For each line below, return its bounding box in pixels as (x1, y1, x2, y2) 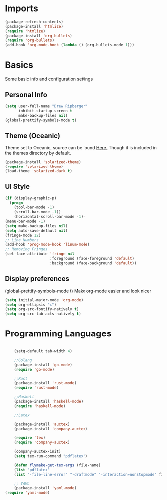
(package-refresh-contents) (5, 19, 64, 24)
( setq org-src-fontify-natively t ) (5, 307, 79, 312)
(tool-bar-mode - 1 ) (14, 205, 55, 210)
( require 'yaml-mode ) (5, 490, 50, 495)
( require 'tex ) (14, 435, 46, 440)
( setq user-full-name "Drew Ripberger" (5, 103, 88, 109)
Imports (5, 3, 38, 14)
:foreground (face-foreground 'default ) (49, 256, 135, 261)
